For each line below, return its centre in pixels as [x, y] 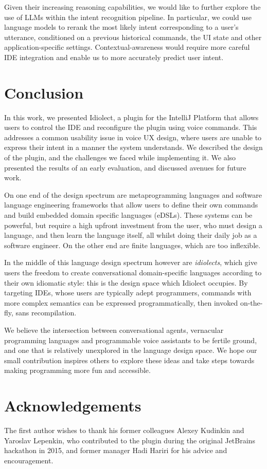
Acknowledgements [73, 406]
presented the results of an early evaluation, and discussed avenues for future [125, 167]
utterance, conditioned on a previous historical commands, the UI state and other [133, 37]
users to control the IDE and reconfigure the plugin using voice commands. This [131, 127]
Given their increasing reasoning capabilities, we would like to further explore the [132, 7]
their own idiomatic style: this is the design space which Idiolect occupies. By [126, 282]
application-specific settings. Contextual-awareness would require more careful [127, 47]
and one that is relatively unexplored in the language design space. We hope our [131, 350]
